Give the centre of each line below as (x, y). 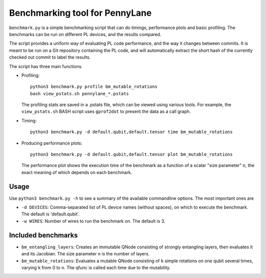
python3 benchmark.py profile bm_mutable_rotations (94, 87)
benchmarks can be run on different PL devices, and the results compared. (85, 34)
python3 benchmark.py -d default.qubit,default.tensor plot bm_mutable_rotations (132, 155)
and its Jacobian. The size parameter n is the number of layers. (85, 254)
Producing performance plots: (52, 143)
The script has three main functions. (46, 66)
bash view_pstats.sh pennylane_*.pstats (80, 93)
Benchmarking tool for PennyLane (81, 13)
